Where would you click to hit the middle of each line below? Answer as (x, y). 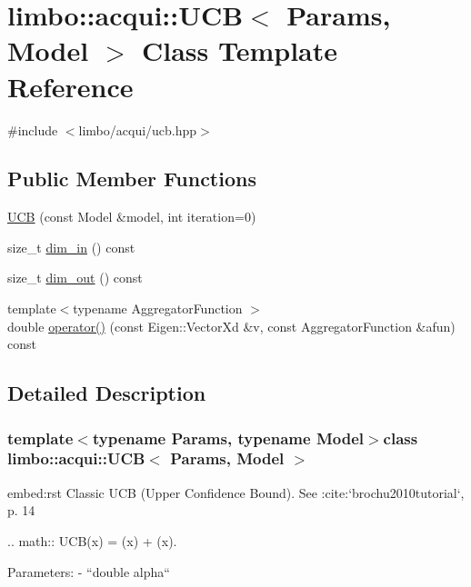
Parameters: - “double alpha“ (89, 571)
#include (33, 129)
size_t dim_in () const (71, 247)
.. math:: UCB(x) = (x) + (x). (92, 540)
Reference (70, 86)
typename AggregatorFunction (158, 308)
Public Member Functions (132, 179)
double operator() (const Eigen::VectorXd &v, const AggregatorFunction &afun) (231, 326)
